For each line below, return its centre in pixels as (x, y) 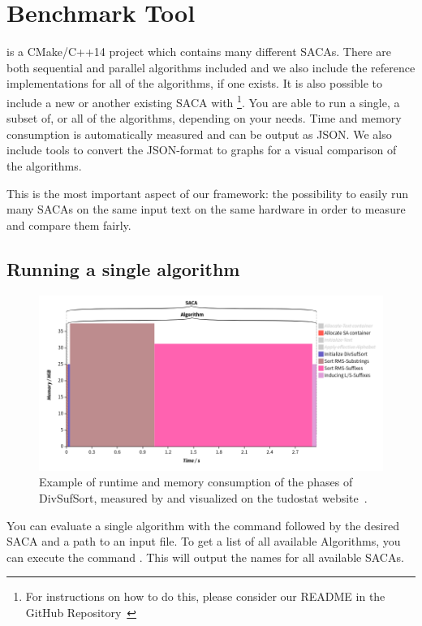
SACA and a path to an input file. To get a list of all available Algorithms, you (204, 541)
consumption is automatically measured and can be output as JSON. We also (199, 134)
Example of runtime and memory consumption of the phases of (196, 482)
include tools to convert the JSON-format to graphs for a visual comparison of (202, 150)
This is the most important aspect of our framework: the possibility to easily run (208, 193)
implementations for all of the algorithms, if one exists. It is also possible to (195, 83)
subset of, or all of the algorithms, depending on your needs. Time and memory (204, 118)
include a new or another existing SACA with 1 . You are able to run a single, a (203, 101)
